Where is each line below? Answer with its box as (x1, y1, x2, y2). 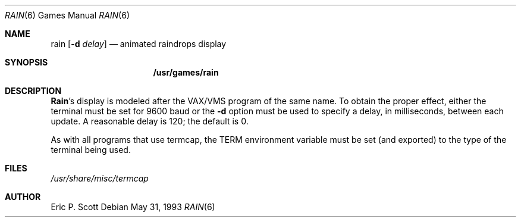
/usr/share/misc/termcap (51, 173, 149, 183)
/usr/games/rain (153, 67, 219, 77)
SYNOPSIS (5, 57, 48, 67)
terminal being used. (51, 145, 131, 155)
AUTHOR (5, 192, 41, 202)
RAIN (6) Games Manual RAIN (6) (5, 10, 130, 20)
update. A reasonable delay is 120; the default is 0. (51, 116, 249, 126)
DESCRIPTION (5, 86, 62, 96)
